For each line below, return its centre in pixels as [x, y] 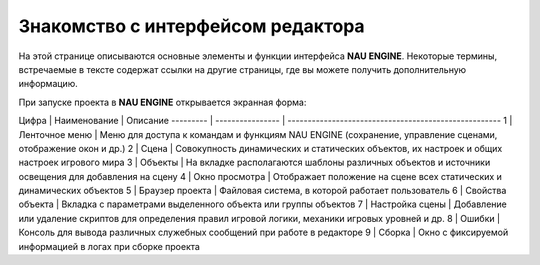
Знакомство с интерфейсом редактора [191, 26]
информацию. [48, 84]
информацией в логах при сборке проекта [109, 246]
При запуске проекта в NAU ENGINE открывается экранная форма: [162, 102]
